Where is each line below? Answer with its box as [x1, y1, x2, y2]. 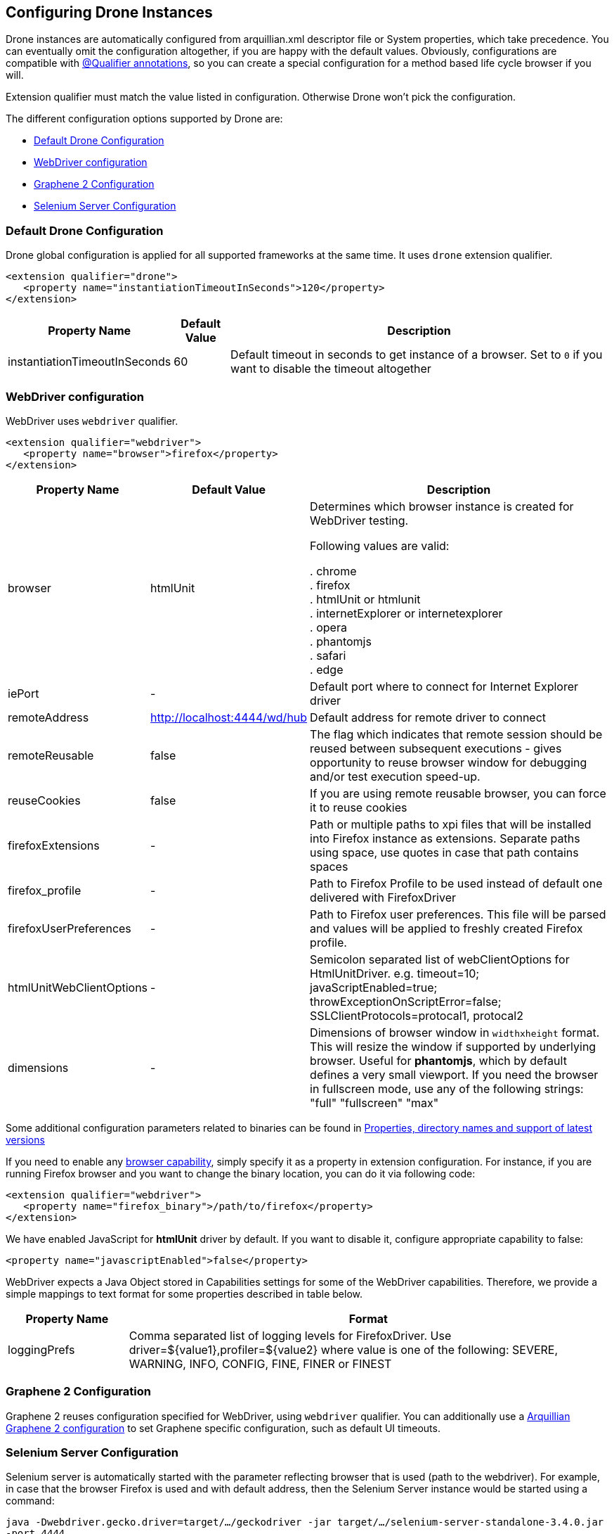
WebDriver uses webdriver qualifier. [6, 414, 178, 427]
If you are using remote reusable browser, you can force [310, 786, 606, 800]
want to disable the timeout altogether [230, 362, 431, 376]
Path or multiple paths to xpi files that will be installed [310, 817, 592, 831]
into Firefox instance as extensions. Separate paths [310, 831, 580, 845]
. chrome [310, 563, 357, 578]
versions [6, 1133, 45, 1146]
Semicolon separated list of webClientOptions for [310, 952, 570, 966]
